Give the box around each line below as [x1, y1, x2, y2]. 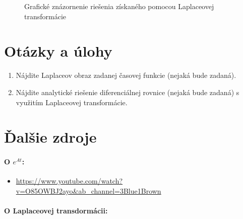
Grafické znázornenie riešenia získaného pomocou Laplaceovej [24, 1, 214, 11]
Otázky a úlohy [4, 40, 112, 61]
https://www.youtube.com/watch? [16, 176, 123, 186]
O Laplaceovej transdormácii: [4, 205, 108, 216]
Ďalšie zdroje [4, 126, 97, 147]
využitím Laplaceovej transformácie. [16, 97, 128, 107]
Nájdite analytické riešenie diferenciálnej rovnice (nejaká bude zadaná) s [16, 86, 239, 97]
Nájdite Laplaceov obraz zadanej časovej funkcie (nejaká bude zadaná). [16, 70, 236, 80]
